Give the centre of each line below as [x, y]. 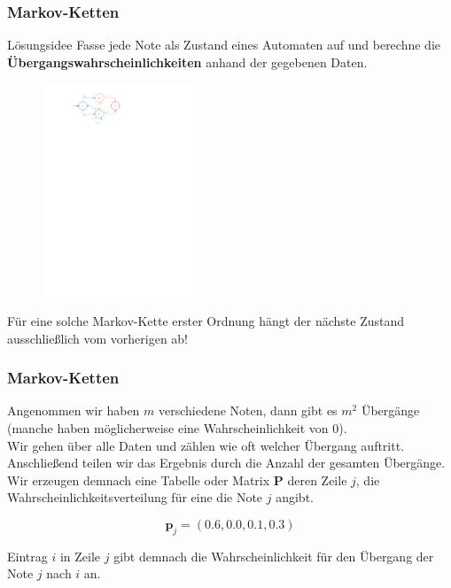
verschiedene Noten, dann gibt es [248, 410]
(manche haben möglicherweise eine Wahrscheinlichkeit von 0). [177, 427]
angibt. [295, 497]
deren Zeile [317, 480]
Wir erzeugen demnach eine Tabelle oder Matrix [139, 480]
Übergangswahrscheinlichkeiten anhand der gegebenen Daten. [187, 62]
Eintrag [27, 556]
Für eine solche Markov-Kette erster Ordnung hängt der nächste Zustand [206, 320]
